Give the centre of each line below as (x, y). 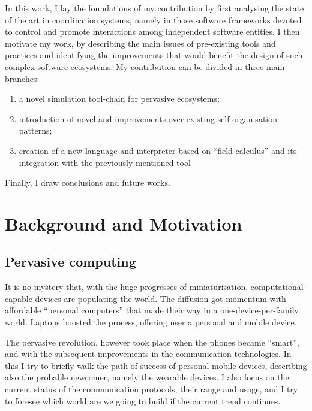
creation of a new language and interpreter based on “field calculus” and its (158, 150)
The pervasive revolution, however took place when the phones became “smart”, (152, 342)
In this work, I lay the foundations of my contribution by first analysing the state (154, 8)
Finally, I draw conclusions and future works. (88, 182)
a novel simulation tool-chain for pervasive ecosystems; (119, 99)
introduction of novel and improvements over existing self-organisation (148, 118)
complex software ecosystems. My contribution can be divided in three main (145, 66)
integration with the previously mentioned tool (105, 162)
